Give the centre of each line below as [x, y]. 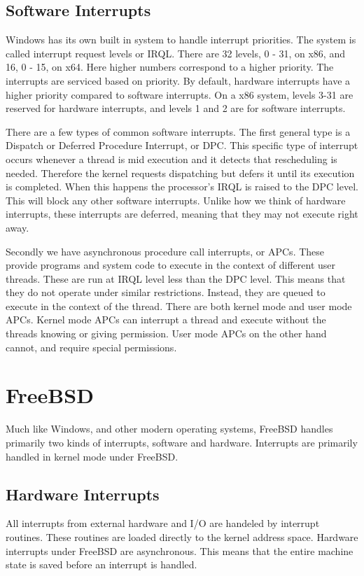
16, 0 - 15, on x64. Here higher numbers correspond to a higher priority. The [170, 67]
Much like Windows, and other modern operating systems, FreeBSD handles [169, 429]
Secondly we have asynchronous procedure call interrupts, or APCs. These [165, 251]
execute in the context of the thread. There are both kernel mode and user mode [179, 305]
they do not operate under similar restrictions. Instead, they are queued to [166, 292]
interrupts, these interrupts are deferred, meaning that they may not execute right [182, 214]
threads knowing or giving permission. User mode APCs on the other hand [166, 333]
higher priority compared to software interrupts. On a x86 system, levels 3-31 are [180, 94]
